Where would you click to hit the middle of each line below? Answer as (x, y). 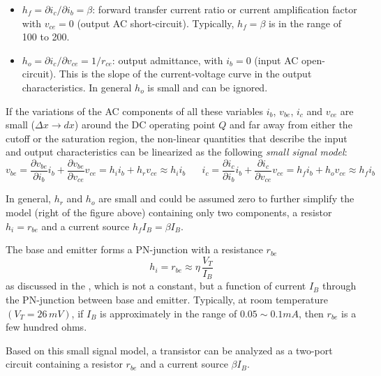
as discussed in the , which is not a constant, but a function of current (156, 286)
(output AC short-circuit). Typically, (156, 23)
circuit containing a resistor (64, 364)
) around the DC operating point (145, 125)
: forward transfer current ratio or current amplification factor (225, 9)
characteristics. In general (77, 87)
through (339, 286)
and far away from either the (291, 125)
